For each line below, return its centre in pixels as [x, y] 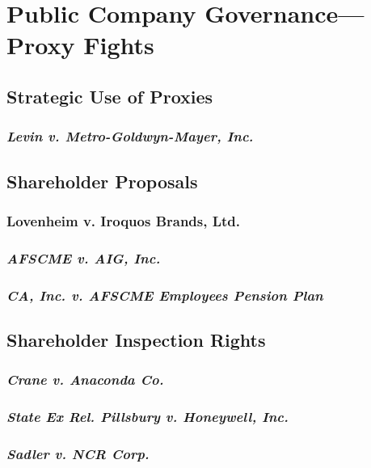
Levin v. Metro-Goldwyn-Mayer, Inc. [130, 136]
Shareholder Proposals [102, 181]
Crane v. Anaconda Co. [85, 379]
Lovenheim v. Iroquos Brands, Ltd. [124, 220]
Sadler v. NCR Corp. [78, 453]
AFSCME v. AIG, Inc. [84, 257]
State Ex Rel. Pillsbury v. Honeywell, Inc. [148, 417]
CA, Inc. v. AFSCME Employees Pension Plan [165, 295]
